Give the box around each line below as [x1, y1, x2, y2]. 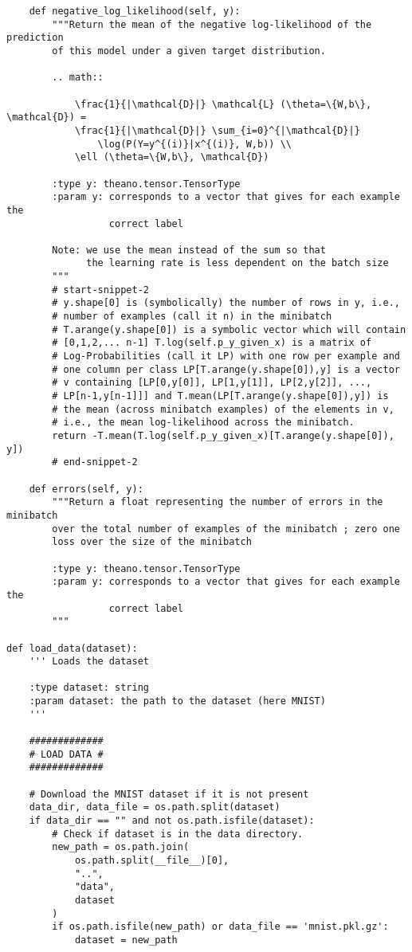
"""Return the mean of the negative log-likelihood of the [52, 18, 372, 30]
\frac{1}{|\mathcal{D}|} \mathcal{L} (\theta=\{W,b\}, [74, 98, 372, 110]
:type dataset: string [29, 682, 149, 694]
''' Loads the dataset [29, 656, 149, 668]
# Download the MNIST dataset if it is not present [29, 788, 309, 800]
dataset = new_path [74, 934, 178, 946]
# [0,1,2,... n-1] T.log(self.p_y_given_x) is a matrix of [52, 337, 372, 349]
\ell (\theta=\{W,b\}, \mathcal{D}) [74, 151, 269, 163]
